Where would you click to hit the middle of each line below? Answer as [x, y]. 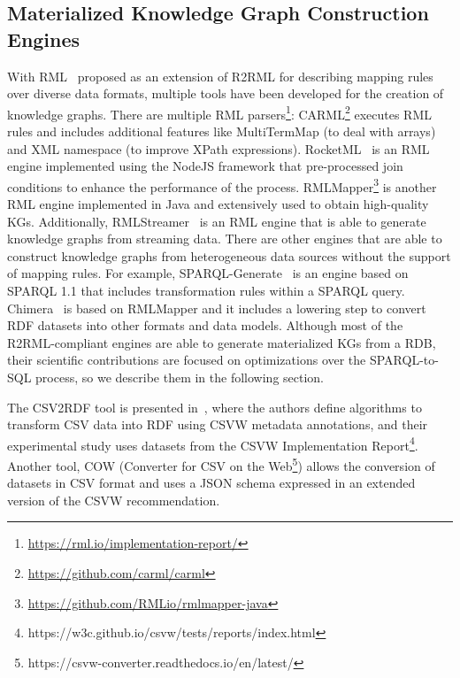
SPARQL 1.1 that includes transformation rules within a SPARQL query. [206, 291]
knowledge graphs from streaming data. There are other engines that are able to [225, 239]
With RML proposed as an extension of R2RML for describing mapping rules [220, 76]
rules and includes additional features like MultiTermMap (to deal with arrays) [222, 131]
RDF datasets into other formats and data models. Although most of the [205, 325]
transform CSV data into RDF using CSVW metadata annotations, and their [218, 424]
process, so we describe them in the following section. [180, 377]
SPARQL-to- [404, 360]
